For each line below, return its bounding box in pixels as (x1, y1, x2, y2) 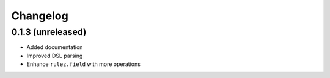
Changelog (11, 9, 68, 22)
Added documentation (26, 44, 83, 51)
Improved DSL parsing (26, 52, 83, 59)
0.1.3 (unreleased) (11, 27, 87, 37)
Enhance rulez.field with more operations (26, 60, 141, 68)
